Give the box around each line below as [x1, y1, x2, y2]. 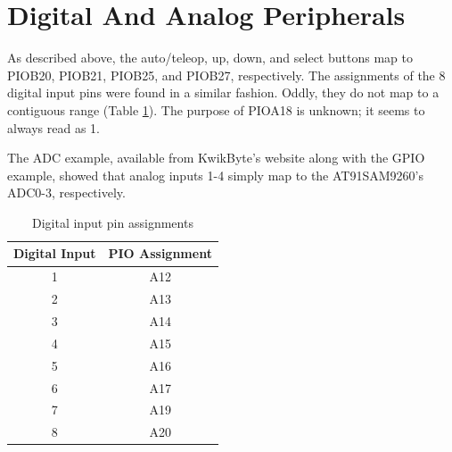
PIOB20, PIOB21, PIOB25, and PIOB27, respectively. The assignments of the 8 [7, 65, 446, 84]
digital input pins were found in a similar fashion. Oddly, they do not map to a [7, 83, 440, 102]
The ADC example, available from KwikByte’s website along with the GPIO [7, 148, 425, 167]
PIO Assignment [108, 244, 212, 263]
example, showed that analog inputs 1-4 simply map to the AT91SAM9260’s [7, 165, 423, 184]
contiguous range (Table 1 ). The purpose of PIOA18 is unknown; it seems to [7, 100, 425, 119]
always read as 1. [7, 118, 101, 137]
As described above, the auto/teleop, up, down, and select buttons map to [7, 48, 413, 67]
